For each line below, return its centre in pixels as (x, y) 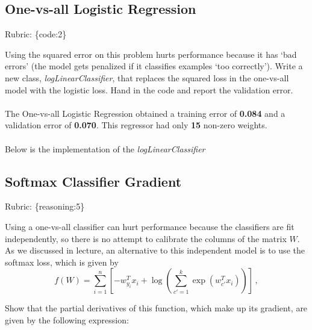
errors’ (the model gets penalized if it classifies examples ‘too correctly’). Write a (154, 66)
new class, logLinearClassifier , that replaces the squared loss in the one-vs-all (147, 77)
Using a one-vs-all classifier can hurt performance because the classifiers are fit (150, 226)
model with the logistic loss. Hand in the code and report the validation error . (149, 89)
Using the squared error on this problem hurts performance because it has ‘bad (151, 54)
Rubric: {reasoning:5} (45, 206)
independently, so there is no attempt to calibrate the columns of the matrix (146, 238)
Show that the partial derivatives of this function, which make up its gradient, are (156, 308)
